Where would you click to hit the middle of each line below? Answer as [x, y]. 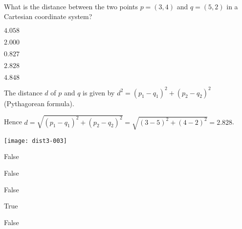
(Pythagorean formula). [39, 103]
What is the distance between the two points [71, 6]
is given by [99, 92]
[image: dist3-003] [35, 141]
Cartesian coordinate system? [48, 16]
